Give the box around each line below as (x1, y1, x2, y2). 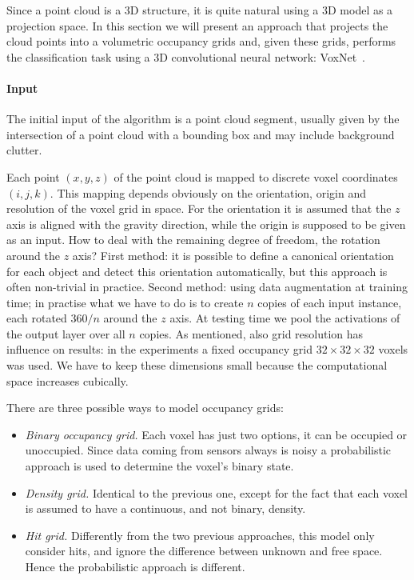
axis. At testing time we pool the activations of (169, 310, 400, 326)
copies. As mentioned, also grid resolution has (139, 325, 364, 342)
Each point (6, 168, 60, 185)
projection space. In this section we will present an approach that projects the (6, 17, 388, 34)
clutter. (6, 142, 42, 158)
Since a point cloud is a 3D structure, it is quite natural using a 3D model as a (6, 2, 393, 18)
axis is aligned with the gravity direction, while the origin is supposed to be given (6, 215, 406, 232)
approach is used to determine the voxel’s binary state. (25, 458, 294, 474)
